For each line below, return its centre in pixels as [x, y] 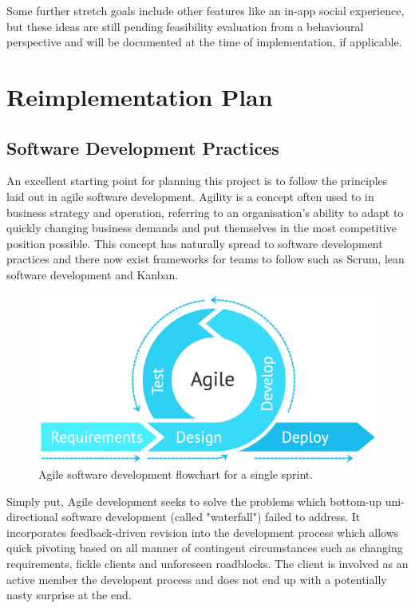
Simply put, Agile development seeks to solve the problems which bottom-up [194, 501]
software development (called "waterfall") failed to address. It [211, 517]
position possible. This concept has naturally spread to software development [195, 243]
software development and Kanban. [93, 274]
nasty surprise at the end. [69, 595]
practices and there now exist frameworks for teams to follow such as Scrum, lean [206, 259]
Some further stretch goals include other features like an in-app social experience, [206, 10]
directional [32, 517]
